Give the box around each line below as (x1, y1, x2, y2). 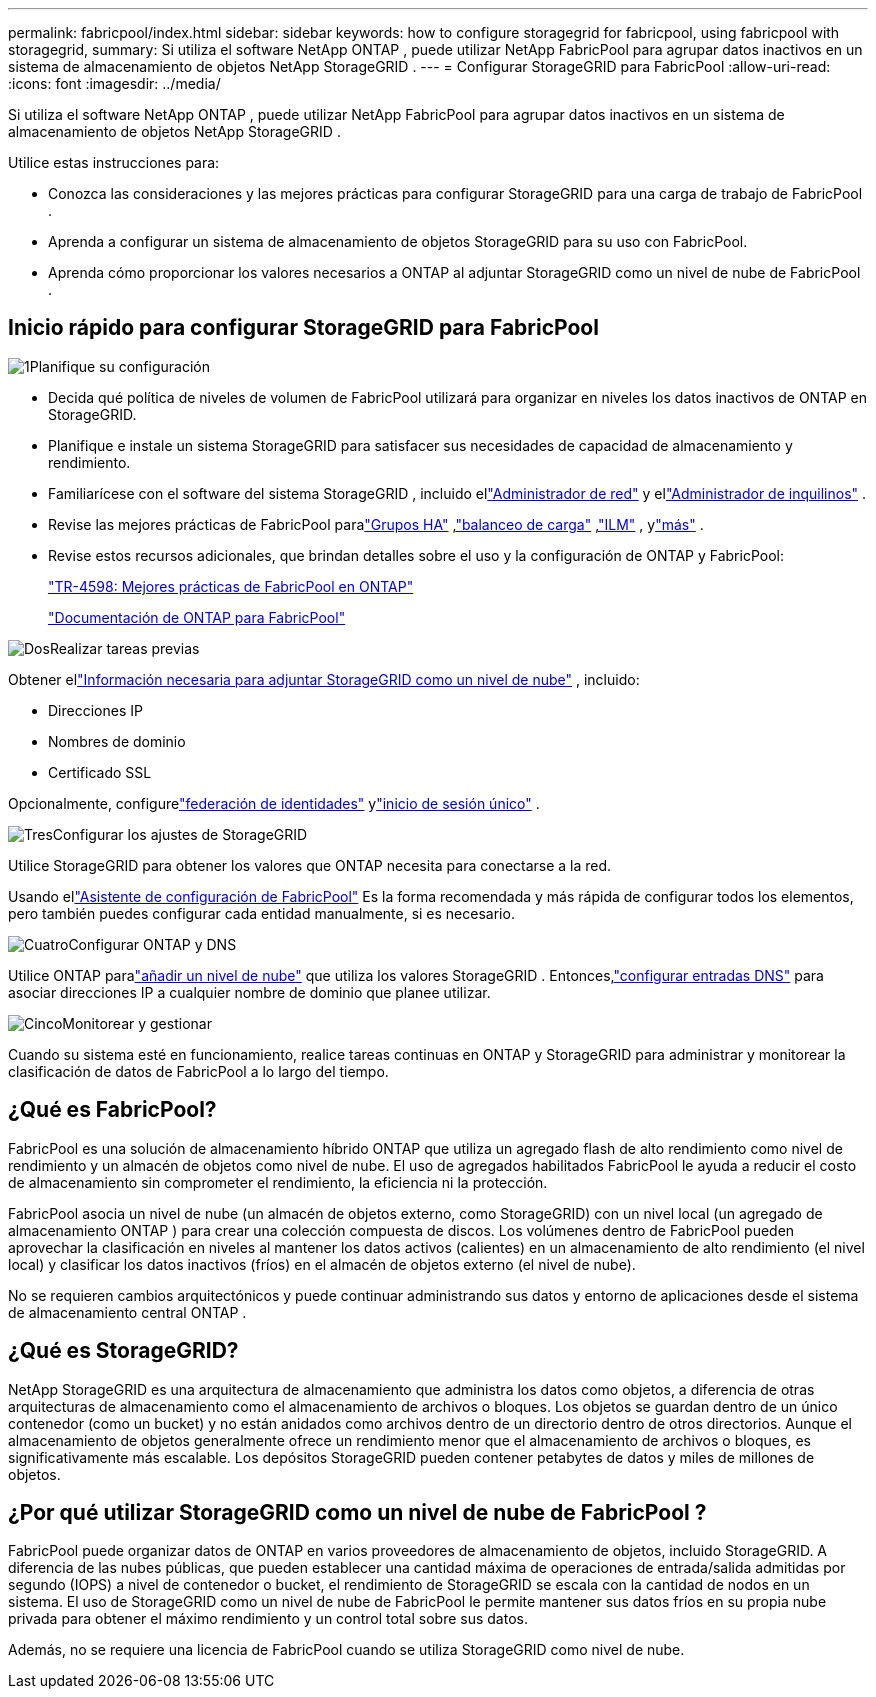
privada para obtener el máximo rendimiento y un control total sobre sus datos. (8, 1610, 528, 1628)
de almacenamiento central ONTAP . (8, 1303, 247, 1321)
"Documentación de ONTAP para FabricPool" (48, 608, 346, 626)
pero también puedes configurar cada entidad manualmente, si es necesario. (8, 904, 515, 922)
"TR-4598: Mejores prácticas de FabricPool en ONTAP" (48, 577, 414, 595)
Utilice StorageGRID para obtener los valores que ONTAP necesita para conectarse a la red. (8, 856, 612, 874)
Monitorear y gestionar (62, 1014, 212, 1032)
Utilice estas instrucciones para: (8, 154, 220, 171)
